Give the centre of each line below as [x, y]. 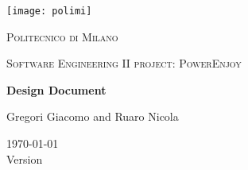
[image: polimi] [49, 11]
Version [25, 158]
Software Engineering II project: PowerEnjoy [124, 63]
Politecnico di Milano [62, 36]
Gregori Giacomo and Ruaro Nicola [93, 116]
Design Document [56, 89]
